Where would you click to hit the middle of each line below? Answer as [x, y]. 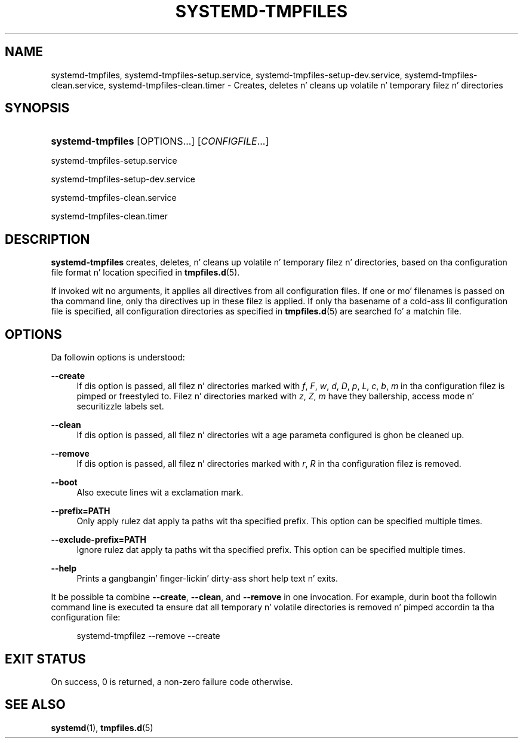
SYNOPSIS [37, 108]
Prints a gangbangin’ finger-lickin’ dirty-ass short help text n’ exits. [207, 579]
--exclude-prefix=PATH [99, 540]
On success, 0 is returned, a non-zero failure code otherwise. [172, 681]
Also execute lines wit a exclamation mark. [160, 493]
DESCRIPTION [47, 239]
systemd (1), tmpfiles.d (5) [102, 727]
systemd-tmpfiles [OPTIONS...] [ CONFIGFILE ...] [160, 141]
